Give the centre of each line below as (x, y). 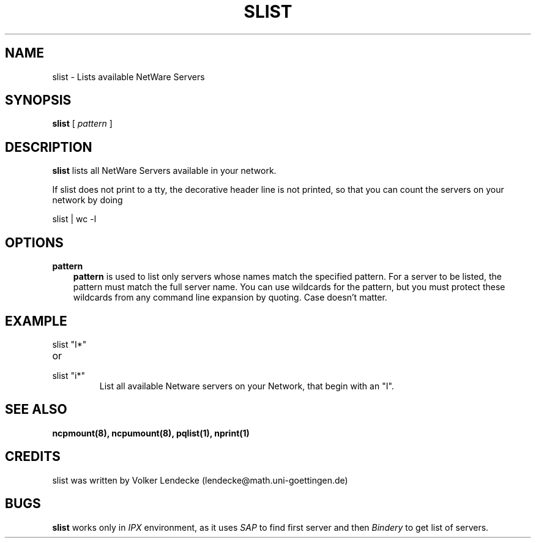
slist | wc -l (74, 219)
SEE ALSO (36, 410)
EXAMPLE (36, 321)
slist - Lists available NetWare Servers (128, 77)
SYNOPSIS (38, 100)
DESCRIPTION (49, 147)
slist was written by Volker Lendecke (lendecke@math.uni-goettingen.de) (200, 480)
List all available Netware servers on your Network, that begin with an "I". (247, 386)
